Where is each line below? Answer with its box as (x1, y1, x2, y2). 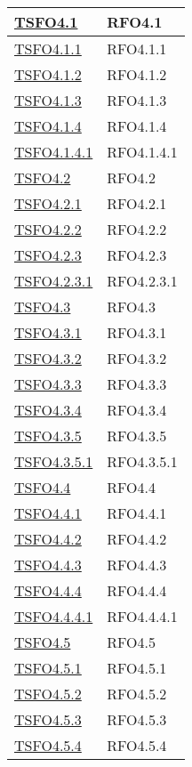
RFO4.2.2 (107, 219, 167, 239)
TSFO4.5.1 (14, 658, 82, 678)
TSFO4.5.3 (14, 709, 82, 730)
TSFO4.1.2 (14, 64, 82, 85)
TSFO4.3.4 (14, 400, 82, 420)
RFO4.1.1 (107, 38, 167, 59)
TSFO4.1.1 (14, 38, 82, 59)
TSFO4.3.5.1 (14, 451, 93, 472)
